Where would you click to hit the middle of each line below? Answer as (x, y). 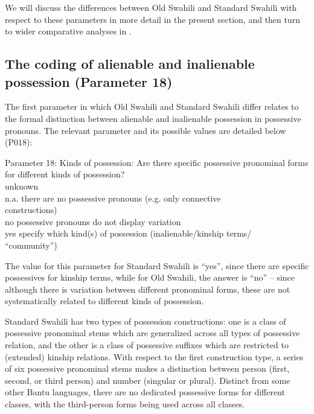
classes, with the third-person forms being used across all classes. (125, 404)
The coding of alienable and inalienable (130, 64)
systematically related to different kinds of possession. (104, 301)
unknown (22, 186)
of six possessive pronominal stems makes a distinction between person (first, (147, 368)
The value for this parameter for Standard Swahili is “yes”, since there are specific (157, 265)
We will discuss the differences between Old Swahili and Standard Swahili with (151, 7)
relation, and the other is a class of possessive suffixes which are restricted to (147, 345)
